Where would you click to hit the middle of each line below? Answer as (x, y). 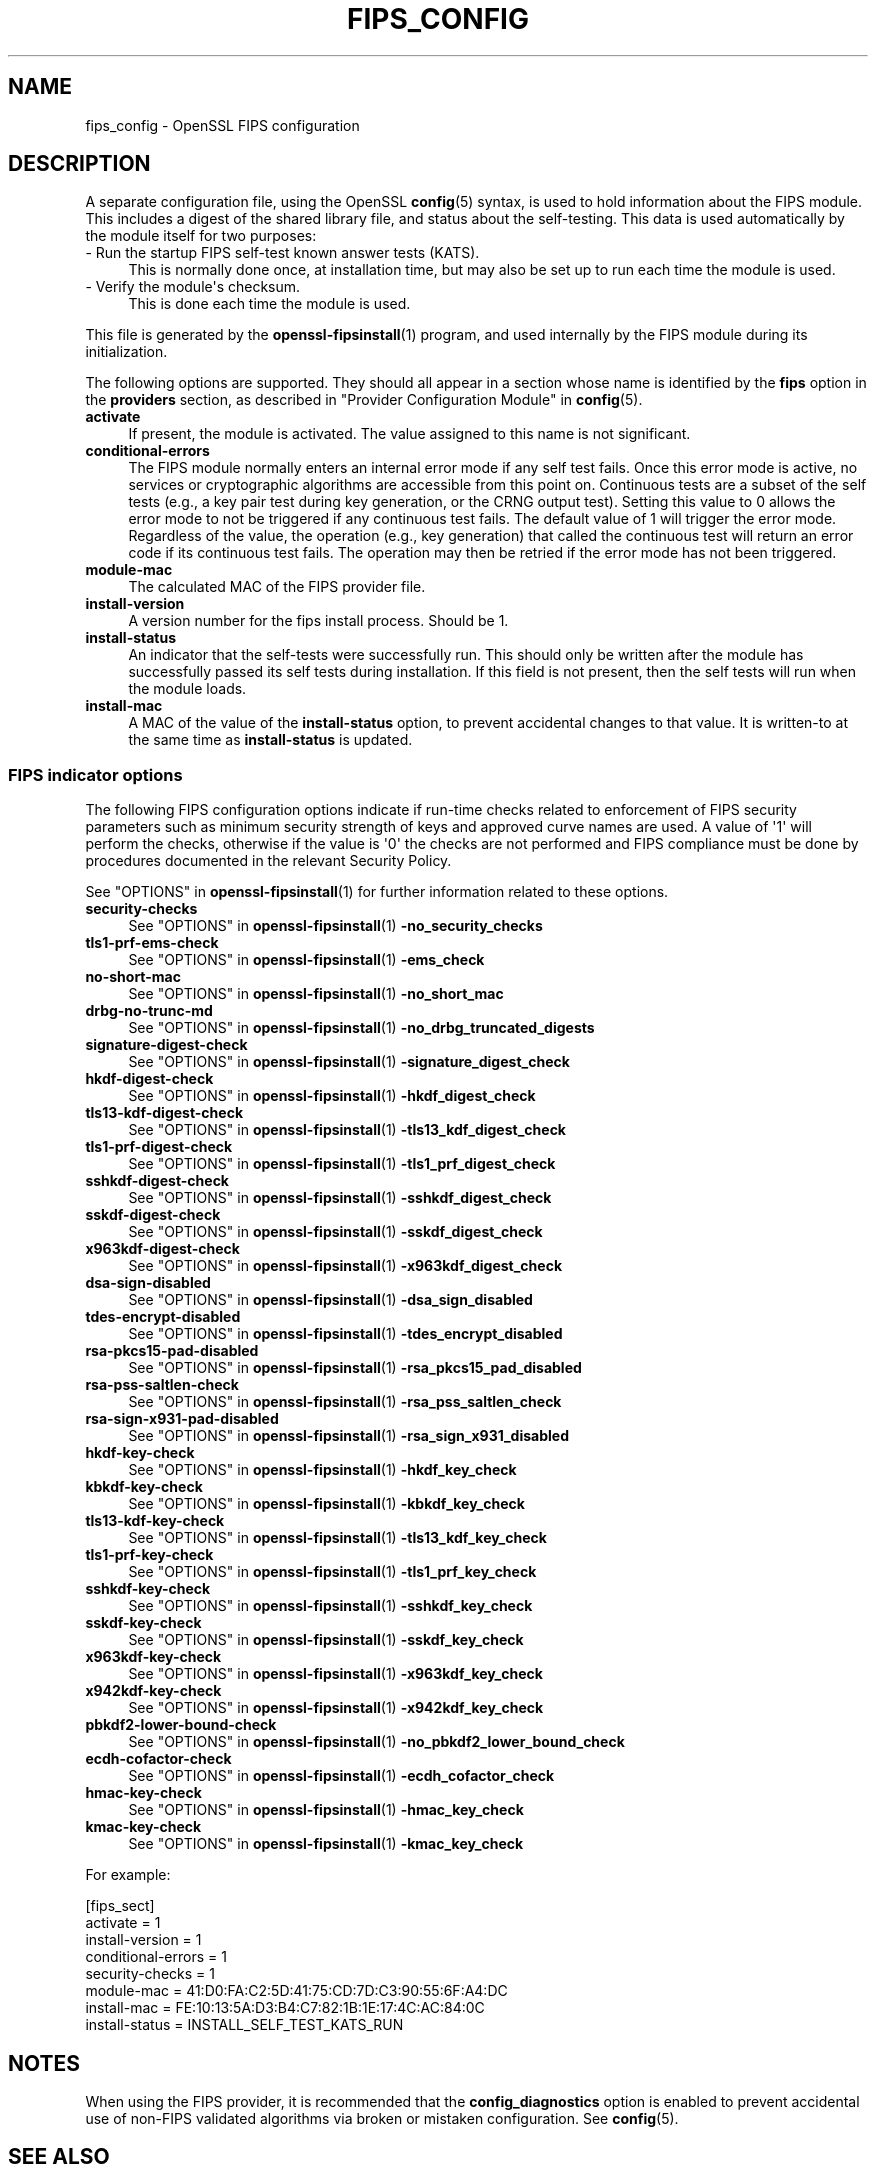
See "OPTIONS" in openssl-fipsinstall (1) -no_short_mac (316, 994)
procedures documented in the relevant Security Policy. (268, 861)
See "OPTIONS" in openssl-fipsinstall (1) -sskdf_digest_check (335, 1232)
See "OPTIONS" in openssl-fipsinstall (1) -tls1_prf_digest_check (342, 1164)
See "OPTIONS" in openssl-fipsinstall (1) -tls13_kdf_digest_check (347, 1130)
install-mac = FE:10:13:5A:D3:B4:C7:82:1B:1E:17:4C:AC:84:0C (285, 2008)
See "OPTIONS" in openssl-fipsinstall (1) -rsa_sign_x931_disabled (348, 1436)
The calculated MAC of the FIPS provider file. (277, 587)
